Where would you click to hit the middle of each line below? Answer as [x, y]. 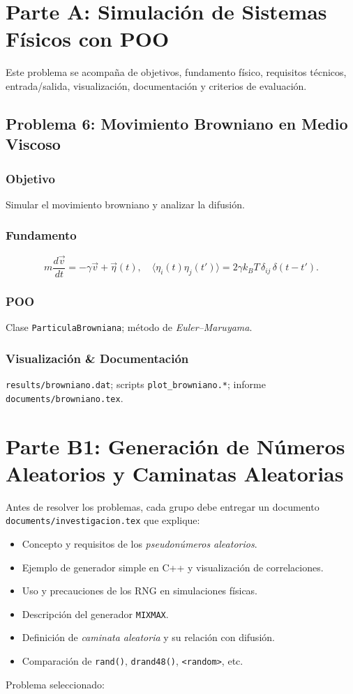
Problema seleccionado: [55, 684]
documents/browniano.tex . [65, 398]
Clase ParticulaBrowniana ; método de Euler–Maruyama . [129, 327]
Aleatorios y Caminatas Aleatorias [175, 473]
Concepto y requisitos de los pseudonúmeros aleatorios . [140, 543]
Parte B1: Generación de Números [175, 446]
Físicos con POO [88, 39]
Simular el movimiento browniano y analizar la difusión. [125, 204]
